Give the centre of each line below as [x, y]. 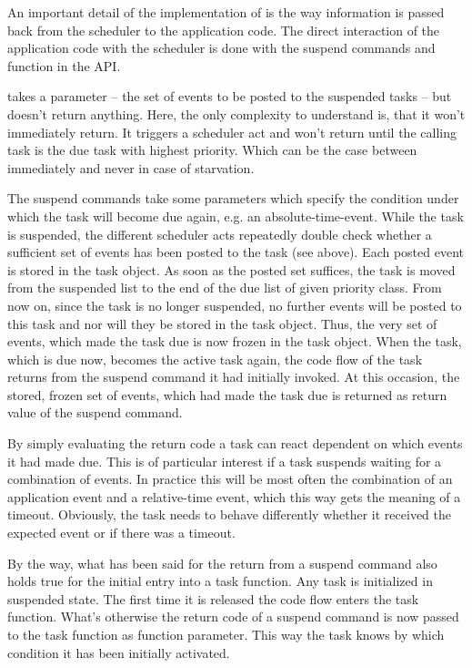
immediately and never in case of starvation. [131, 167]
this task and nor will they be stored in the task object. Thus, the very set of [222, 323]
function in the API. [64, 65]
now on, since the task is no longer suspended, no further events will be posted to [235, 305]
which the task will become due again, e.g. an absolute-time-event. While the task [236, 216]
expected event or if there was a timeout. [121, 533]
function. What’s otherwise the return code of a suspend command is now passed [233, 617]
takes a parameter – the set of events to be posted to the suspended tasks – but [230, 96]
